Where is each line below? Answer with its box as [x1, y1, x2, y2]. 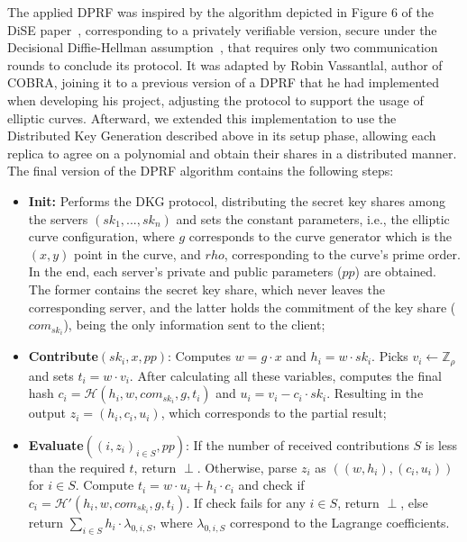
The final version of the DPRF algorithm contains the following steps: [7, 161, 394, 180]
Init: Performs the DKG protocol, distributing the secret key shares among [28, 191, 446, 210]
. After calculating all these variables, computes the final [129, 366, 442, 384]
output [28, 403, 67, 422]
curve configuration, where [28, 227, 175, 246]
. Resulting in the [326, 384, 424, 402]
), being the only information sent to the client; [63, 315, 325, 334]
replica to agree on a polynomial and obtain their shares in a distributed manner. [7, 143, 457, 162]
